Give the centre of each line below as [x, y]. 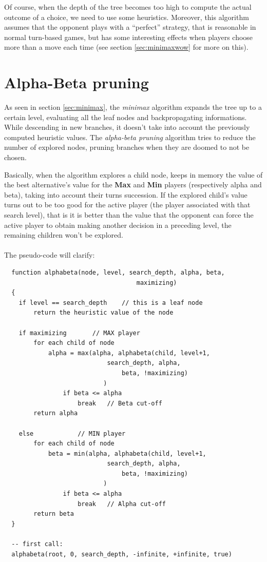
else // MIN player [72, 433]
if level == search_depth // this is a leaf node [111, 303]
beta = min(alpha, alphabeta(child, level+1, [127, 453]
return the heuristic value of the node [103, 313]
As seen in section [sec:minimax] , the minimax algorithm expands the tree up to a [133, 107]
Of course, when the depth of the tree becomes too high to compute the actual [128, 7]
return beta [54, 514]
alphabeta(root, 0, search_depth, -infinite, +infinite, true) [122, 554]
